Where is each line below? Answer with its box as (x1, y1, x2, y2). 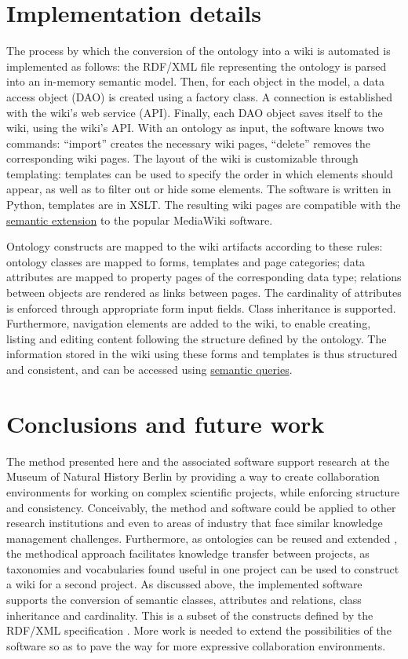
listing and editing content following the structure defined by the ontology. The (6, 330, 387, 346)
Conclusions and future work (6, 407, 325, 439)
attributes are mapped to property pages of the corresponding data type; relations (6, 269, 402, 285)
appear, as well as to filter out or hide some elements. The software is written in (6, 181, 392, 197)
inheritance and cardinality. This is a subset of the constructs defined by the (6, 606, 373, 623)
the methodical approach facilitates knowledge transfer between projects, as (6, 545, 370, 562)
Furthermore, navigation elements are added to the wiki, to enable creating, (6, 315, 371, 331)
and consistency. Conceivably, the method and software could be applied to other (6, 499, 396, 515)
